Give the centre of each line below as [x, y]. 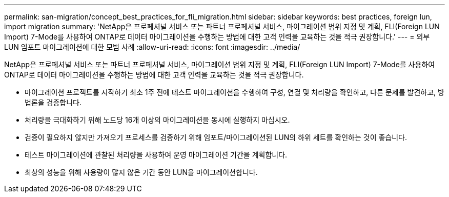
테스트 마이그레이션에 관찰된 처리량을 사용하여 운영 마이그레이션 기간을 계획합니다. [156, 155]
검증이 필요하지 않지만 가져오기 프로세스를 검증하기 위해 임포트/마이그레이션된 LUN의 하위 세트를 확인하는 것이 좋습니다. [216, 137]
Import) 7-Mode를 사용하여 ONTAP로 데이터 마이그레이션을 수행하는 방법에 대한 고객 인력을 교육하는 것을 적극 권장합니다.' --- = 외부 [217, 37]
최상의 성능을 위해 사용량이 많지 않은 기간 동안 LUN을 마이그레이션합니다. [141, 172]
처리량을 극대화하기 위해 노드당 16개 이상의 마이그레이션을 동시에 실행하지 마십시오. [157, 120]
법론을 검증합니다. [53, 102]
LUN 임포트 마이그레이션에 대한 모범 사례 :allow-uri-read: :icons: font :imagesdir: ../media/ [152, 47]
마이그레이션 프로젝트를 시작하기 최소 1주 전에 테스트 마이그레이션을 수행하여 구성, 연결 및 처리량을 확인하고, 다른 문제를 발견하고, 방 [234, 92]
